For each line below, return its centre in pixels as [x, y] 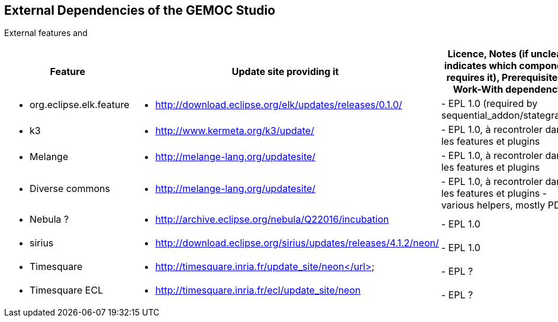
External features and [46, 33]
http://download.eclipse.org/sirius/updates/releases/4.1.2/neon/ [297, 243]
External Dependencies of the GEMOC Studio [140, 10]
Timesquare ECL [67, 290]
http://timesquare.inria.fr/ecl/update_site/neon [258, 290]
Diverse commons [70, 189]
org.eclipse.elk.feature [80, 105]
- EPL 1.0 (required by [489, 104]
